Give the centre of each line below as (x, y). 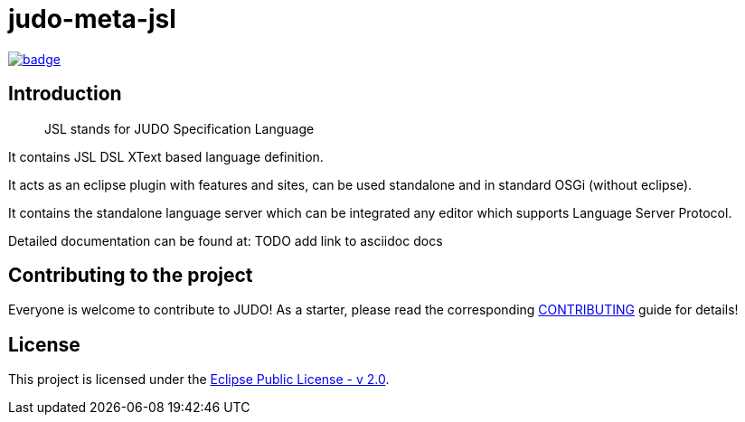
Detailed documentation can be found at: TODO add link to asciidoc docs (226, 240)
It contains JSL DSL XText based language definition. (166, 156)
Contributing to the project (131, 276)
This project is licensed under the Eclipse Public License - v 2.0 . (199, 380)
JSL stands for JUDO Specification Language (179, 128)
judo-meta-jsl (92, 19)
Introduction (65, 94)
